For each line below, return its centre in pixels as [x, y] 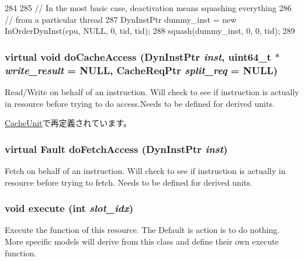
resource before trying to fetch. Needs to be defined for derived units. [129, 182]
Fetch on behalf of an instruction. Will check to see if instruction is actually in [145, 170]
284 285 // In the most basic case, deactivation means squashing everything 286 [148, 8]
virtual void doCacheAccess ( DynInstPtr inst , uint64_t [138, 56]
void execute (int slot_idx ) [69, 208]
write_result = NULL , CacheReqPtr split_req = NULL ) [141, 70]
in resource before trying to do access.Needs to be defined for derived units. [140, 103]
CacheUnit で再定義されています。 [68, 123]
